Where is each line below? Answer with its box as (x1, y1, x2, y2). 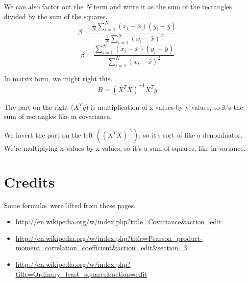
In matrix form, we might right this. (4, 73, 113, 83)
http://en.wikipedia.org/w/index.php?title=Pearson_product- (15, 233, 203, 243)
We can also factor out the (4, 1, 84, 11)
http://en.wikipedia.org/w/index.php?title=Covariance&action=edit (15, 216, 222, 227)
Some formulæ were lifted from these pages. (4, 200, 136, 210)
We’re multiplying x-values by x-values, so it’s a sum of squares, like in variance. (4, 142, 246, 153)
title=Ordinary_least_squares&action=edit (15, 268, 147, 279)
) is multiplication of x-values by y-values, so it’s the (86, 101, 243, 112)
